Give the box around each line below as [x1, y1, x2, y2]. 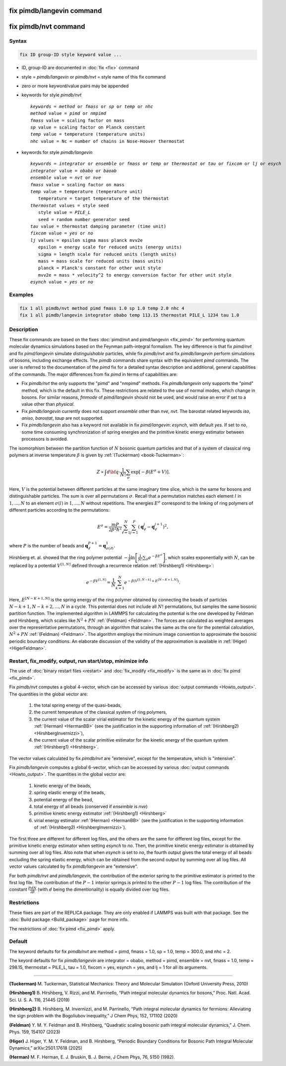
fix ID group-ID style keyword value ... [19, 52, 122, 58]
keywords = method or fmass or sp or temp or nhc [30, 103, 154, 109]
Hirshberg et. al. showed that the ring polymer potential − [9, 554, 128, 560]
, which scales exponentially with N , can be [165, 554, 255, 560]
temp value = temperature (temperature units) [30, 132, 146, 137]
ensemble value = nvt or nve [30, 175, 101, 181]
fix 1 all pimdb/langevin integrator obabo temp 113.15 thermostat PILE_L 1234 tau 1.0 [19, 312, 239, 318]
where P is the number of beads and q [9, 542, 89, 548]
